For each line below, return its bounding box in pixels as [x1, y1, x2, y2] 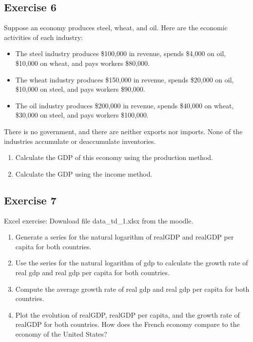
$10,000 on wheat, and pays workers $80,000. [15, 58, 150, 68]
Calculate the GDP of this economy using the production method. [15, 152, 213, 162]
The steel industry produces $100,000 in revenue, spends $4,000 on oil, [15, 48, 226, 59]
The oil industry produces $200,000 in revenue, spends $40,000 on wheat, [15, 100, 234, 110]
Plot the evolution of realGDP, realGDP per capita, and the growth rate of [15, 309, 240, 320]
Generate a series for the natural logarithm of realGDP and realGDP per [15, 232, 234, 242]
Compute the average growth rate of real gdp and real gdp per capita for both [15, 283, 250, 294]
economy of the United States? [15, 328, 107, 339]
